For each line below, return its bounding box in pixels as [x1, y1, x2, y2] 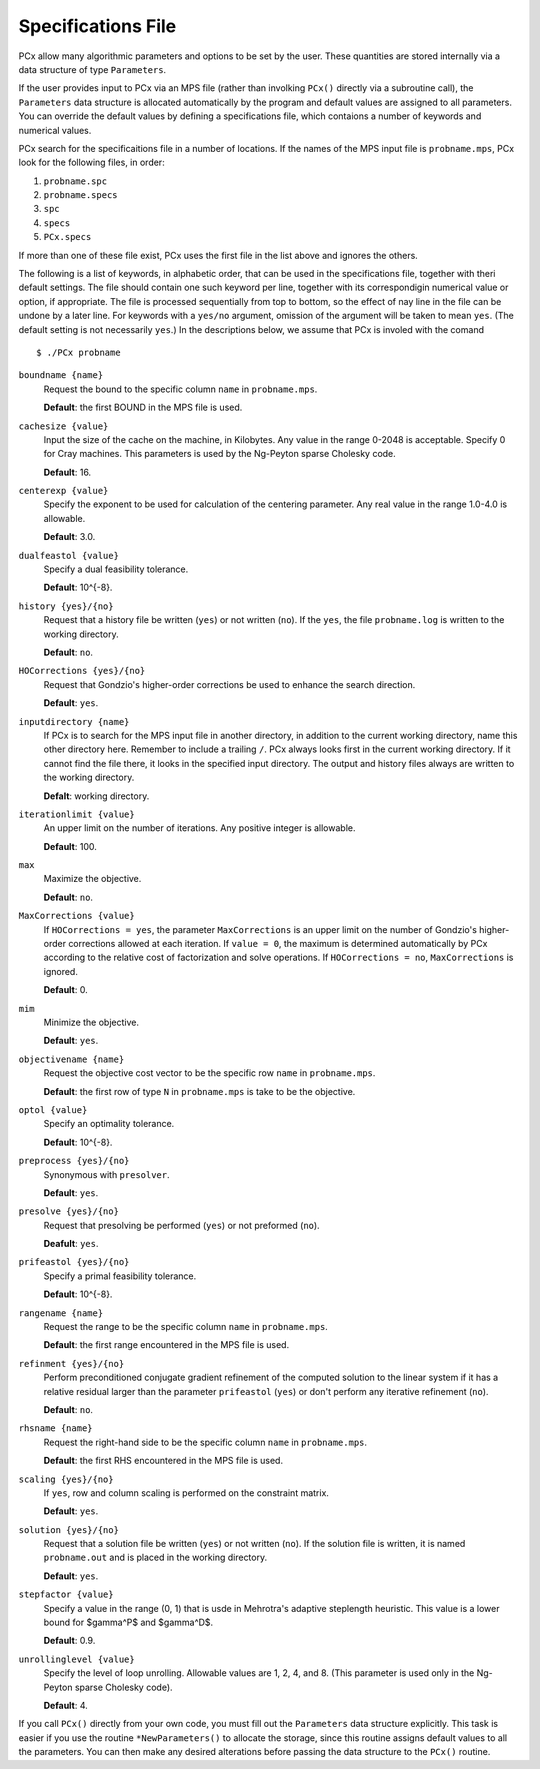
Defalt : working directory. [43, 790, 150, 802]
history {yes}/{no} [18, 600, 114, 612]
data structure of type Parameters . [18, 63, 167, 75]
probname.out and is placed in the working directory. [43, 1551, 268, 1564]
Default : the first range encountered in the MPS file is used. [43, 1339, 290, 1351]
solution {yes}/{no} [18, 1524, 120, 1535]
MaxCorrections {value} [18, 910, 135, 922]
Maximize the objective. [43, 873, 142, 885]
